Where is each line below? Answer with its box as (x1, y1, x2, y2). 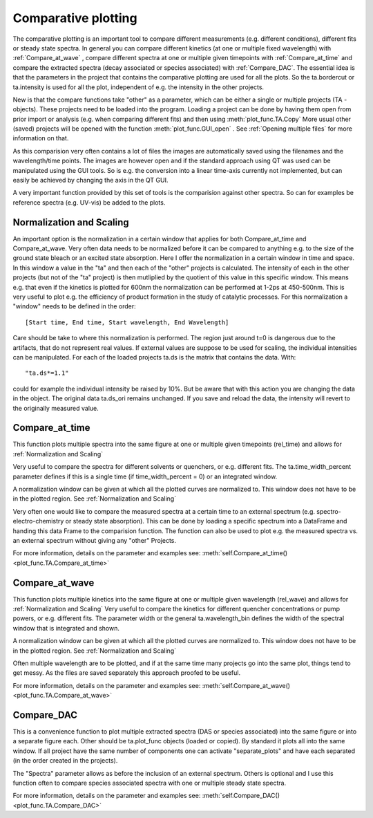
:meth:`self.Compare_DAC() (202, 792, 280, 800)
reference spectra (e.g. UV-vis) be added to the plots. (12, 198, 166, 207)
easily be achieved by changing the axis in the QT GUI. (12, 176, 169, 185)
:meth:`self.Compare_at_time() (202, 549, 288, 557)
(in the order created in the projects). (12, 756, 118, 765)
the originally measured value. (12, 404, 99, 412)
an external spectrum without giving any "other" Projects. (12, 536, 176, 544)
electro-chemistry (12, 517, 64, 526)
